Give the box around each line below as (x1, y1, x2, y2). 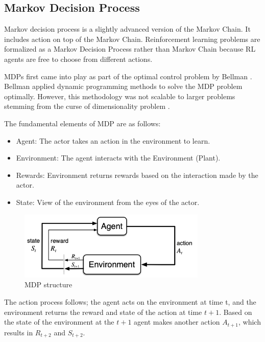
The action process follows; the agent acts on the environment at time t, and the (4, 296, 256, 307)
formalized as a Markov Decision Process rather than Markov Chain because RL (4, 43, 256, 54)
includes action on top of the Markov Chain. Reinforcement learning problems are (4, 33, 260, 44)
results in (4, 327, 33, 337)
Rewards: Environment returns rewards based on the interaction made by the (16, 169, 258, 180)
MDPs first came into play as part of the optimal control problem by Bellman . (4, 71, 252, 81)
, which (238, 316, 261, 327)
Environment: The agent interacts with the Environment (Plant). (16, 152, 221, 163)
